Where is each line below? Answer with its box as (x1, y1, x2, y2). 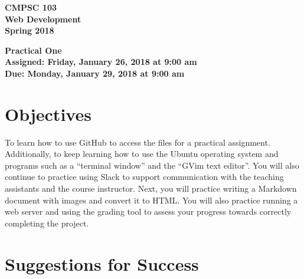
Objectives (5, 101, 91, 126)
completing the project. (5, 216, 89, 229)
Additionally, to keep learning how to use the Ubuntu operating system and (5, 147, 279, 160)
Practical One (5, 44, 62, 56)
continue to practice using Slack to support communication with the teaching (5, 170, 284, 183)
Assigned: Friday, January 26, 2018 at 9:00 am (5, 55, 197, 68)
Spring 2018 (5, 24, 54, 37)
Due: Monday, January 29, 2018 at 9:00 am (5, 67, 185, 79)
